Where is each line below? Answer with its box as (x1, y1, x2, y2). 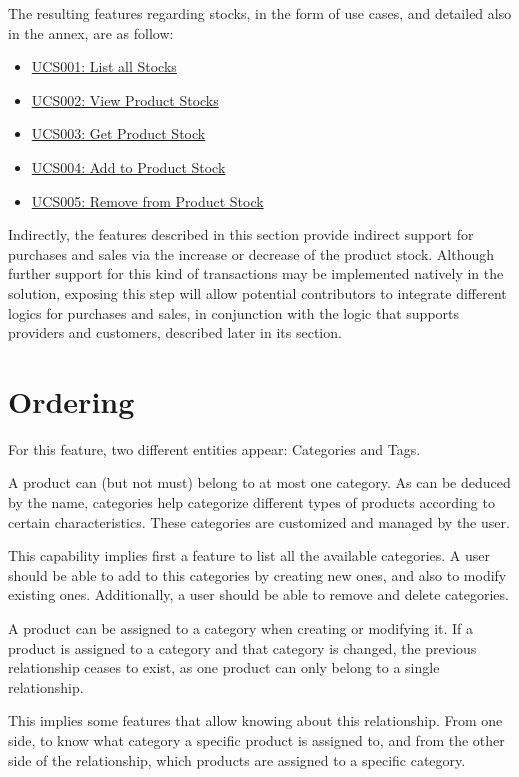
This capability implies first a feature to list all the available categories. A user (8, 545, 491, 566)
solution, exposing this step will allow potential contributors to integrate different (8, 282, 507, 303)
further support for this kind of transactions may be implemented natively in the (8, 263, 504, 284)
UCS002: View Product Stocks (31, 89, 219, 110)
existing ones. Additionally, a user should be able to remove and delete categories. (8, 584, 509, 605)
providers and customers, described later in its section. (8, 322, 342, 343)
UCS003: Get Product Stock (31, 123, 206, 144)
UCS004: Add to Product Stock (31, 156, 226, 177)
